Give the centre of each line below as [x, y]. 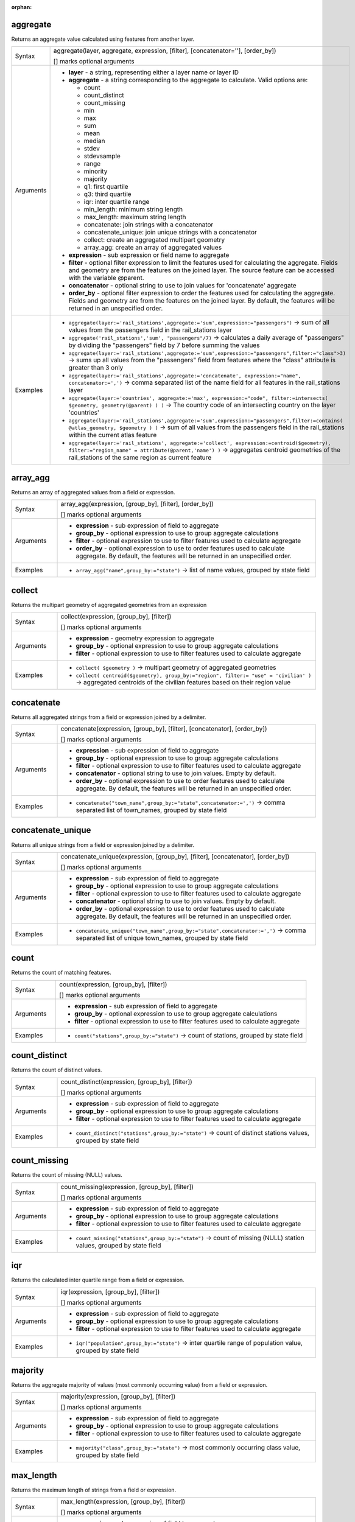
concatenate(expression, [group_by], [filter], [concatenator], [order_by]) [164, 729]
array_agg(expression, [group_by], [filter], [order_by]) [137, 504]
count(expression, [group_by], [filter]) [113, 984]
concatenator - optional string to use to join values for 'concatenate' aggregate [182, 286]
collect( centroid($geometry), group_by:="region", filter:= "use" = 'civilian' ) [194, 676]
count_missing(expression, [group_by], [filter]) [127, 1187]
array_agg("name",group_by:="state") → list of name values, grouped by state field [193, 570]
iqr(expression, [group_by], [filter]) [110, 1292]
